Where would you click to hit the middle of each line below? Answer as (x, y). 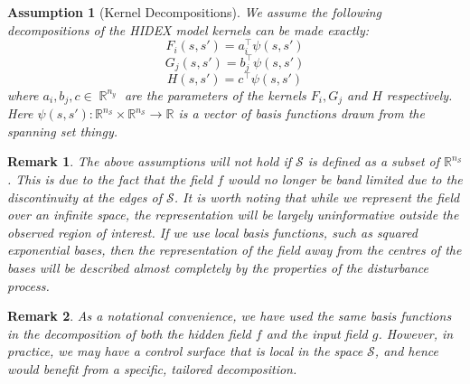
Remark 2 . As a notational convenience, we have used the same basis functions (230, 316)
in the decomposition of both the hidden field (129, 333)
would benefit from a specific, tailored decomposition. (152, 368)
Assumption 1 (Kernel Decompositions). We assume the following (195, 12)
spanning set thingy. (63, 131)
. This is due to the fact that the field (110, 178)
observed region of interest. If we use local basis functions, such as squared (212, 232)
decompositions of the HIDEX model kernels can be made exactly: (188, 29)
